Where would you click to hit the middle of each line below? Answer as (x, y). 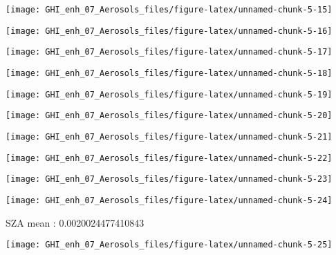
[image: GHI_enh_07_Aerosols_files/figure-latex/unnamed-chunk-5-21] (169, 136)
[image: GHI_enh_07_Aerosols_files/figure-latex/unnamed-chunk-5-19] (169, 94)
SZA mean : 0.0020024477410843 (75, 222)
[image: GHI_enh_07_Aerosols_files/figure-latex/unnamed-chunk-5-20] (169, 116)
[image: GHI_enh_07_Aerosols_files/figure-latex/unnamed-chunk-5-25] (169, 245)
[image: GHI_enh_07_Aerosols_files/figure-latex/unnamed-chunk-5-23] (169, 179)
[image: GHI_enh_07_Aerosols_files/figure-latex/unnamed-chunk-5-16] (169, 31)
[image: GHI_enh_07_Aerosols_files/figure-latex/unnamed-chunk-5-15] (169, 10)
